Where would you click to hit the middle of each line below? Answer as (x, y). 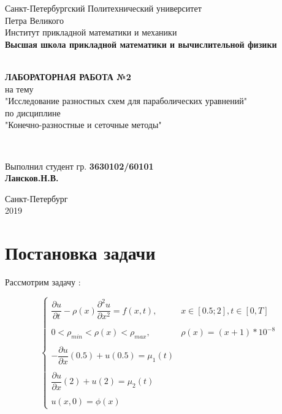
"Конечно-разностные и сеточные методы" (83, 125)
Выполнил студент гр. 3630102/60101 (79, 166)
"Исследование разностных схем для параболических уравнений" (126, 101)
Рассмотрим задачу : (43, 282)
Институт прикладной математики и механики (91, 32)
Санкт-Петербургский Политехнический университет (103, 8)
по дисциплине (33, 112)
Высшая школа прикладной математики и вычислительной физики (141, 44)
